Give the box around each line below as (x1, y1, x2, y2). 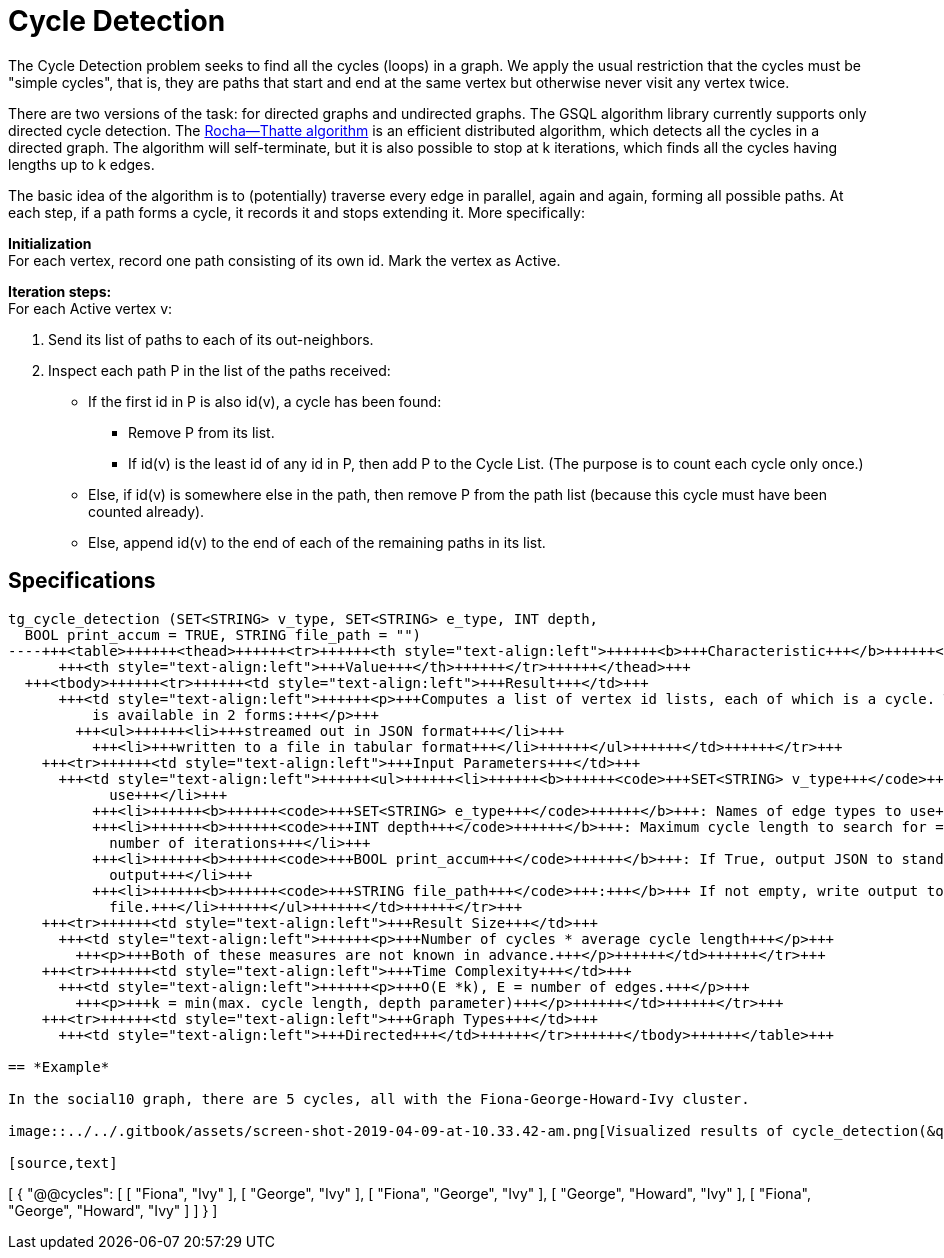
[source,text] (8, 1154, 118, 1171)
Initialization (8, 234, 92, 252)
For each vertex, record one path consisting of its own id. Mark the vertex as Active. (8, 251, 561, 269)
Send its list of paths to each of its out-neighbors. (48, 330, 374, 348)
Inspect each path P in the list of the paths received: (48, 361, 391, 379)
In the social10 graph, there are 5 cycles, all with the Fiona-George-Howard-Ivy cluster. (8, 1090, 750, 1107)
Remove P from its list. (128, 423, 275, 441)
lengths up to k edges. (8, 155, 155, 173)
